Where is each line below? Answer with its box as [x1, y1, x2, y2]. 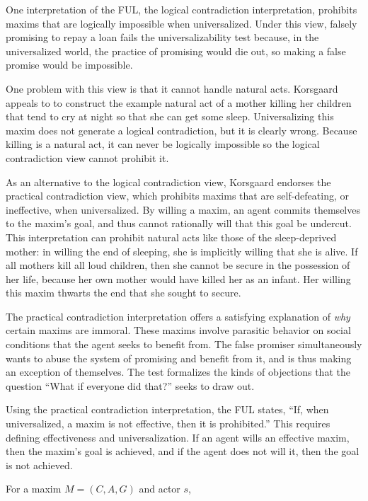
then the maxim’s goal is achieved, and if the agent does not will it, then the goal [6, 444, 360, 459]
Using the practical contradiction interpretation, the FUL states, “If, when [6, 402, 329, 417]
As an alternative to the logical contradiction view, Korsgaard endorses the [6, 174, 331, 189]
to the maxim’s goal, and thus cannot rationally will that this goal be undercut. [6, 216, 352, 231]
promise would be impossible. [6, 57, 133, 72]
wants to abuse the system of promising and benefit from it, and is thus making [6, 350, 352, 365]
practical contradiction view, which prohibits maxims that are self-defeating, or [6, 188, 350, 203]
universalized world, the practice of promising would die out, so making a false [6, 43, 346, 58]
